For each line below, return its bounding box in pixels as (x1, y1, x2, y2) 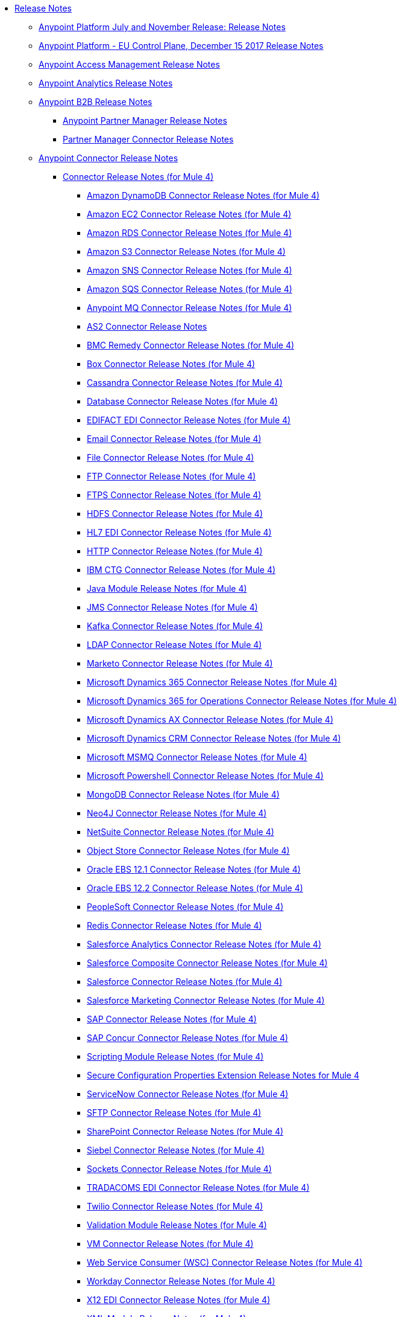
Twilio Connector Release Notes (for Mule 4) (87, 1201, 263, 1211)
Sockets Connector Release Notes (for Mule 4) (87, 1164, 272, 1174)
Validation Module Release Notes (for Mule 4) (87, 1220, 267, 1230)
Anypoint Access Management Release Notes (39, 59, 220, 69)
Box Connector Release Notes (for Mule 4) (87, 359, 256, 369)
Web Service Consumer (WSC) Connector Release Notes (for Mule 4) (87, 1257, 363, 1267)
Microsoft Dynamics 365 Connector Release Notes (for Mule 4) (87, 677, 338, 687)
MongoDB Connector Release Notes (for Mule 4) (87, 789, 280, 799)
